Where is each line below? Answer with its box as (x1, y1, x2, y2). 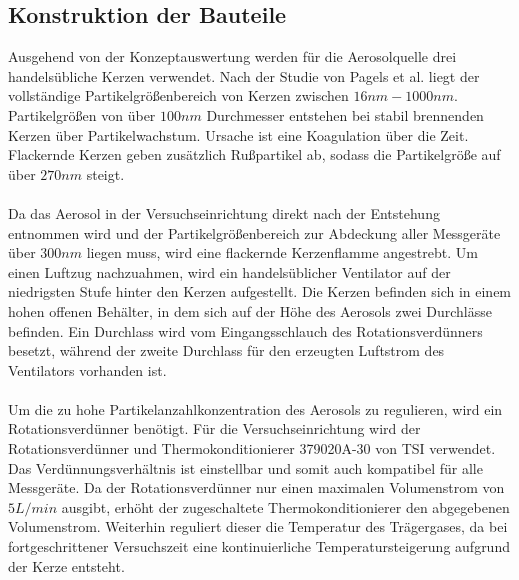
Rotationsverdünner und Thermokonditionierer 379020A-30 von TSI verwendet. (8, 438, 496, 459)
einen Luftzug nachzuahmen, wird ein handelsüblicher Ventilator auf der (8, 261, 451, 282)
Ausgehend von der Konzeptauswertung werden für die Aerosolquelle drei (8, 46, 457, 67)
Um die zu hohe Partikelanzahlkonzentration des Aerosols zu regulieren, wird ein (8, 398, 503, 419)
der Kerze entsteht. (8, 555, 125, 576)
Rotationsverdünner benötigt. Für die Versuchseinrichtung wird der (8, 418, 421, 439)
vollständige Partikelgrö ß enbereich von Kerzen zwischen (8, 85, 349, 106)
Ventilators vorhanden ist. (8, 359, 167, 380)
